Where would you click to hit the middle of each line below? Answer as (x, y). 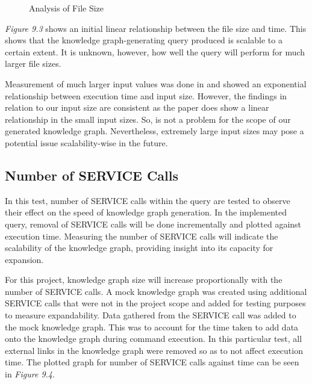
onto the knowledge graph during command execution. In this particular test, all (154, 339)
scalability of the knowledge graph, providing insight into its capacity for (139, 248)
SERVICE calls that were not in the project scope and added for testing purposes (155, 303)
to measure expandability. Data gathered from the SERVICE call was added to (151, 315)
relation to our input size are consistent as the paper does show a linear (137, 107)
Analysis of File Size (67, 8)
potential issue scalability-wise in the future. (86, 142)
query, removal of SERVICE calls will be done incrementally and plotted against (153, 224)
